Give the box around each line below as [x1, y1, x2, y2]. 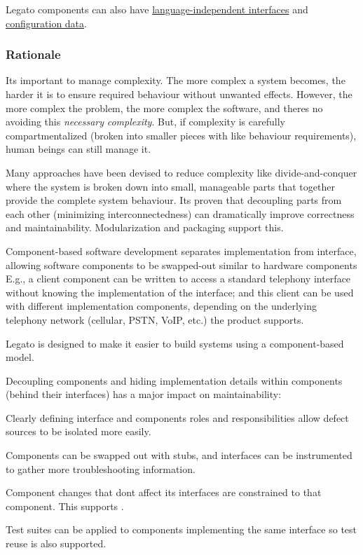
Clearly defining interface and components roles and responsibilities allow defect [6, 410, 349, 425]
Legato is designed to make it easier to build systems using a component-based [6, 336, 344, 350]
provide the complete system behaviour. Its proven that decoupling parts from [6, 193, 342, 207]
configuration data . [6, 15, 87, 30]
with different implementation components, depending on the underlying [6, 299, 317, 313]
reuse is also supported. [6, 536, 107, 551]
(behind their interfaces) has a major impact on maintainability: [6, 387, 282, 402]
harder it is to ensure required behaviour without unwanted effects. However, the [6, 87, 352, 101]
